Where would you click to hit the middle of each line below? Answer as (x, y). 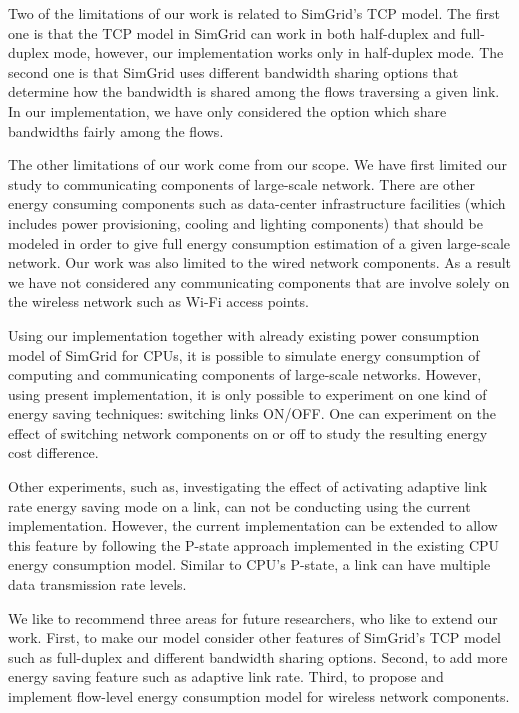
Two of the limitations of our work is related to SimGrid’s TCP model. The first (254, 13)
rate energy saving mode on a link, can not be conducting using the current (239, 505)
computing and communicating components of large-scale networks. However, (245, 374)
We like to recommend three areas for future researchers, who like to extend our (253, 617)
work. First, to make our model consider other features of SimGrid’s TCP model (255, 637)
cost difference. (53, 452)
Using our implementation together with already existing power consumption (244, 334)
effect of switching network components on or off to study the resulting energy (248, 432)
